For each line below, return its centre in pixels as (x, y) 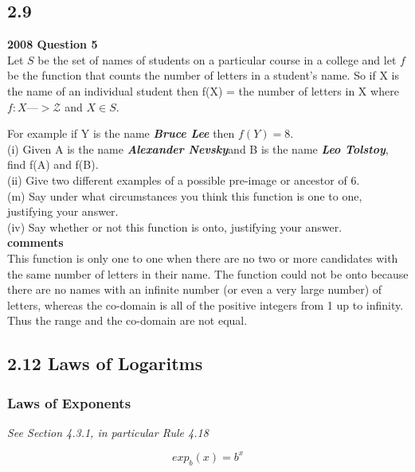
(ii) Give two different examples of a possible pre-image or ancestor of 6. (184, 179)
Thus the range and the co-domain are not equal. (127, 320)
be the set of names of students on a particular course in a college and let (217, 59)
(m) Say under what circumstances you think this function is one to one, (185, 195)
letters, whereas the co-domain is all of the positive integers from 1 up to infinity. (206, 304)
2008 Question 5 (53, 44)
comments (35, 242)
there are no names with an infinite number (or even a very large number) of (195, 289)
